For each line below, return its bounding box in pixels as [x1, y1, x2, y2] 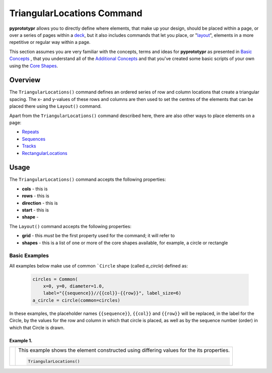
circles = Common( [32, 276, 78, 282]
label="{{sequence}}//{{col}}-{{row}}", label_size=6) [43, 290, 181, 296]
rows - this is [22, 193, 50, 199]
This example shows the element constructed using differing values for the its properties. [18, 347, 230, 354]
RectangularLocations [22, 150, 67, 156]
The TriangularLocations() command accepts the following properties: [9, 177, 166, 183]
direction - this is [22, 200, 58, 206]
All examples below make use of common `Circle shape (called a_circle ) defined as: [9, 262, 188, 269]
